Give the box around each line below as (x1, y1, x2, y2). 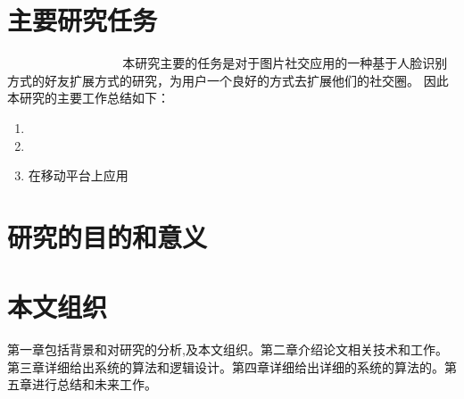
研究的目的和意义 (7, 218, 208, 254)
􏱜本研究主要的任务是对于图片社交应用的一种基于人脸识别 (119, 54, 448, 72)
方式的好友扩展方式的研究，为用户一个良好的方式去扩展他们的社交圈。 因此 (7, 71, 449, 89)
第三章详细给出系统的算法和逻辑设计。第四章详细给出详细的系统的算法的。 (7, 357, 444, 376)
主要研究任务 (7, 2, 158, 38)
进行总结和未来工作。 (31, 375, 157, 394)
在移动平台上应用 (28, 166, 128, 185)
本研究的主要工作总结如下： (7, 88, 170, 107)
